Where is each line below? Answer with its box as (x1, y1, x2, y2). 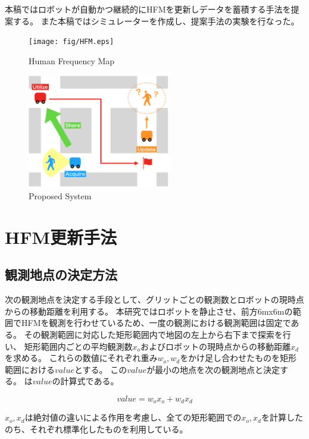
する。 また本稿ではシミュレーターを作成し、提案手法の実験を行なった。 (13, 14, 299, 27)
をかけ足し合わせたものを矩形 (180, 352, 297, 364)
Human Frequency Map (29, 54, 115, 67)
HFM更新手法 (5, 224, 117, 249)
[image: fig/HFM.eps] (29, 37, 114, 46)
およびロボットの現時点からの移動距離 (141, 340, 291, 352)
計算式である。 (60, 375, 119, 387)
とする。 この (74, 363, 127, 375)
